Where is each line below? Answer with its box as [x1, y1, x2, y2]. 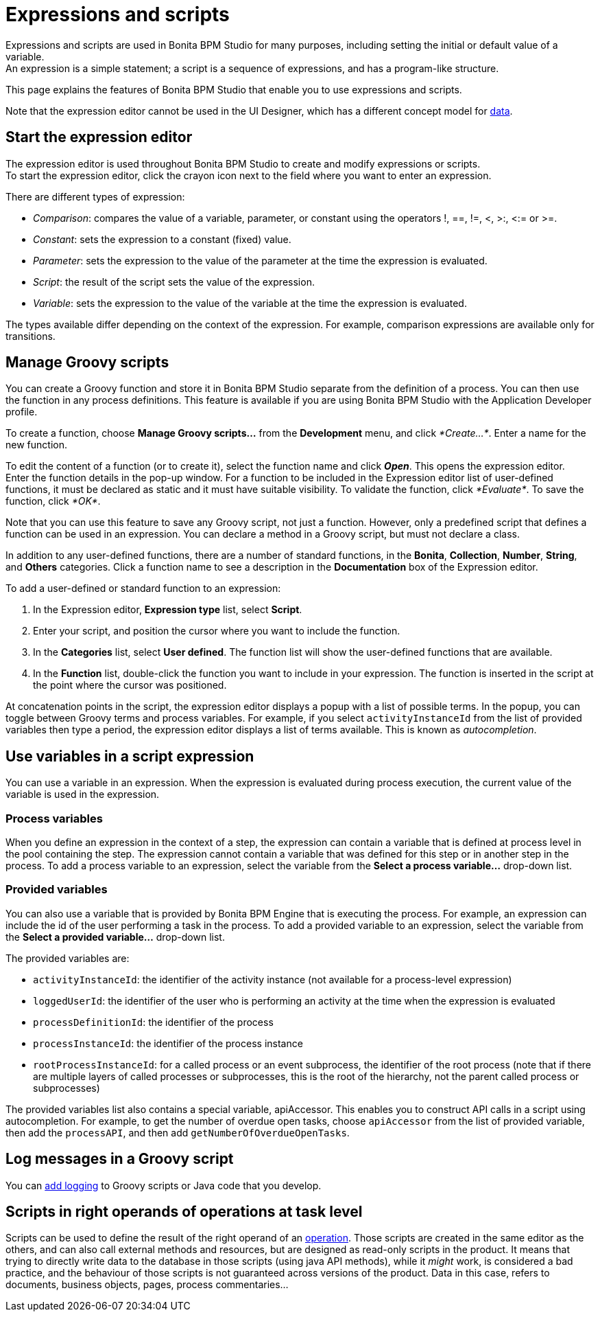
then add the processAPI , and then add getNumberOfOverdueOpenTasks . [5, 1126, 350, 1138]
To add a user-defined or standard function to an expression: [5, 582, 281, 595]
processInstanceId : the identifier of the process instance [33, 1037, 303, 1049]
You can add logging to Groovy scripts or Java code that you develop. [5, 1179, 322, 1191]
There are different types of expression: [5, 190, 185, 203]
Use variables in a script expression [5, 747, 254, 765]
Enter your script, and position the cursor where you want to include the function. [33, 625, 400, 637]
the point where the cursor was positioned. [33, 679, 227, 691]
